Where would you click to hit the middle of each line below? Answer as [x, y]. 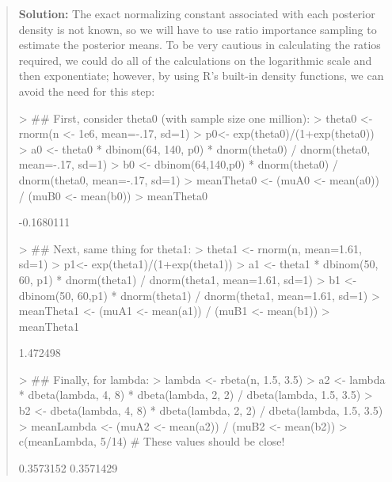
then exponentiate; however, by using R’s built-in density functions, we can [201, 76]
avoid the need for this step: [87, 91]
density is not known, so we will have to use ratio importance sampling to [198, 29]
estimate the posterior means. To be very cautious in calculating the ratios [200, 45]
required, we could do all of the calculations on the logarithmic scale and [195, 60]
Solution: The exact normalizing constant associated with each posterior [197, 13]
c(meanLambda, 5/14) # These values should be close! [152, 441]
